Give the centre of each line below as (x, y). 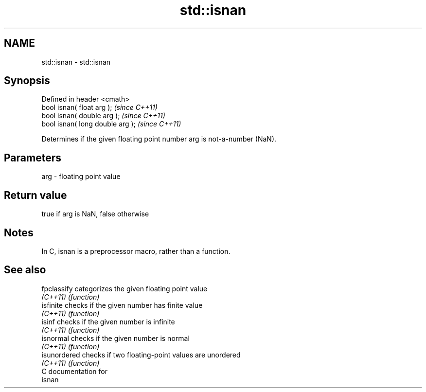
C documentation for (75, 371)
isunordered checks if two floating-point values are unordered (141, 355)
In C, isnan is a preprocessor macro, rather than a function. (136, 251)
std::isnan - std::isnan (76, 62)
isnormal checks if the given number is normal (115, 338)
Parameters (33, 158)
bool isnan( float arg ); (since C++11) (99, 107)
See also (25, 270)
